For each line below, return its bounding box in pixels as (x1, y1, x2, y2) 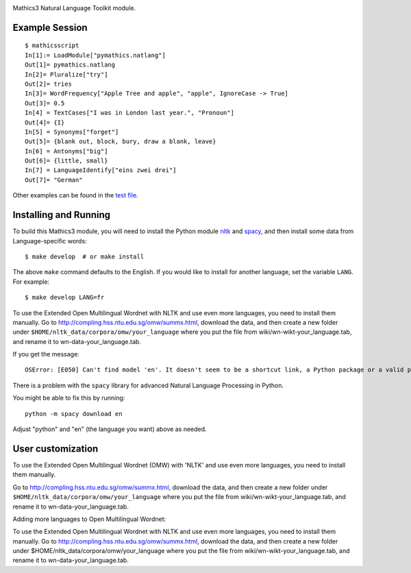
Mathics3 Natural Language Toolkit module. (12, 4, 136, 12)
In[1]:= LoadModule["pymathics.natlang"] (25, 51, 166, 59)
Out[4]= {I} (25, 119, 65, 126)
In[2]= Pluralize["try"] (25, 71, 108, 78)
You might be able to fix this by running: (12, 394, 125, 402)
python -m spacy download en (25, 410, 123, 417)
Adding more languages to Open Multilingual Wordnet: (12, 515, 166, 523)
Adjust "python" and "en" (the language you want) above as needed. (12, 425, 207, 433)
